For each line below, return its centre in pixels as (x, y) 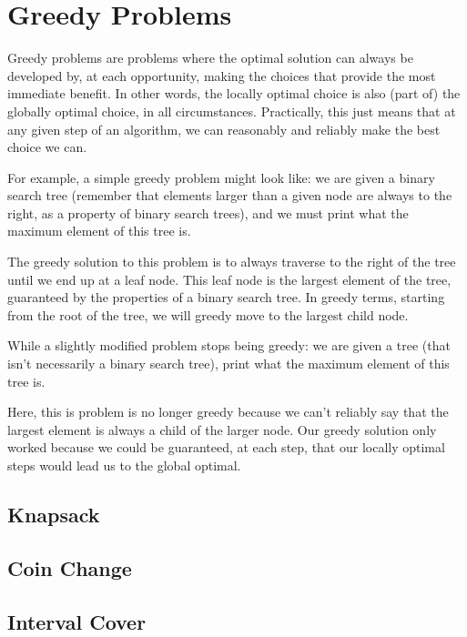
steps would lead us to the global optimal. (124, 465)
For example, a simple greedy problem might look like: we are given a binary (221, 177)
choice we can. (47, 147)
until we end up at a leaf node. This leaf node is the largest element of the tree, (229, 279)
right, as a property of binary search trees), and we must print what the (208, 212)
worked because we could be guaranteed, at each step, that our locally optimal (226, 447)
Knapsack (54, 514)
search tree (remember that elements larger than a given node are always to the (230, 195)
